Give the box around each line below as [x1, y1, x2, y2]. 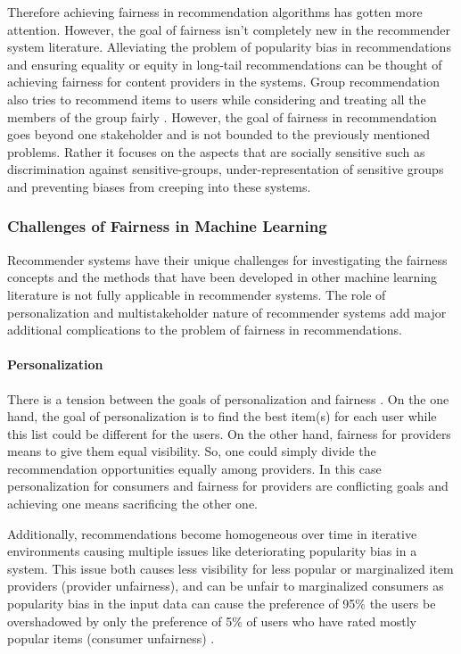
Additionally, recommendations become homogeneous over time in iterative [7, 524, 417, 542]
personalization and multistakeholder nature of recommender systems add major [7, 302, 447, 321]
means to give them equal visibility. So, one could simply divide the [7, 442, 376, 460]
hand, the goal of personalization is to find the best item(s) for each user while [7, 407, 437, 426]
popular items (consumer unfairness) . [7, 629, 215, 648]
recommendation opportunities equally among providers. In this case [7, 459, 382, 477]
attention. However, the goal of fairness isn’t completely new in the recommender [7, 20, 450, 38]
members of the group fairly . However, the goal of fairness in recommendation [7, 107, 437, 126]
